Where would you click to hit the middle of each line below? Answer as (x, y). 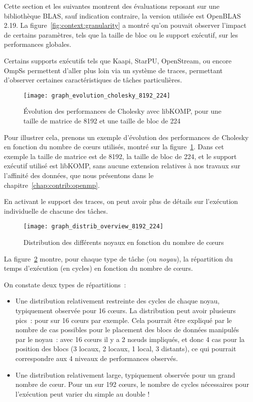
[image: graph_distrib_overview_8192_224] (94, 227)
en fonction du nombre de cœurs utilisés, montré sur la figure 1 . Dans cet (114, 147)
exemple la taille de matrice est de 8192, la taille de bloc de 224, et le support (120, 156)
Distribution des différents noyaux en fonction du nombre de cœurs (124, 242)
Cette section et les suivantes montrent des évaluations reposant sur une (112, 6)
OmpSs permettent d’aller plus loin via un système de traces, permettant (113, 70)
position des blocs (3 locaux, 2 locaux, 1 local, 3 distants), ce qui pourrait (126, 349)
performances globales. (38, 44)
